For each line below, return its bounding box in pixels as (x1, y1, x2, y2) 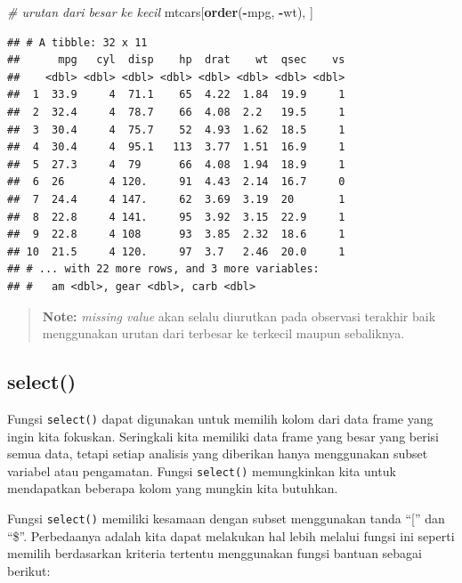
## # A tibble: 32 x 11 (7, 36, 148, 49)
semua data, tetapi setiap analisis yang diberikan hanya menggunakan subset (7, 444, 428, 463)
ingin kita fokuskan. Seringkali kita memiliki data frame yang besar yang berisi (7, 426, 439, 445)
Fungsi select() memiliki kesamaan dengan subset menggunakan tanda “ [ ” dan (7, 508, 445, 527)
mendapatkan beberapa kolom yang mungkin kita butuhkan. (7, 479, 338, 498)
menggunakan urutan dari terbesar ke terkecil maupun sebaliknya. (42, 324, 405, 343)
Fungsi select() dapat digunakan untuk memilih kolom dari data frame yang (7, 409, 434, 427)
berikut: (7, 561, 51, 579)
